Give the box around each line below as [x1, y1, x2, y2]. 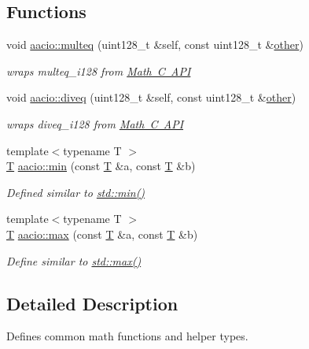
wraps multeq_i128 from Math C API [6, 62, 191, 79]
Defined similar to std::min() [6, 184, 145, 200]
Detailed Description [6, 291, 178, 315]
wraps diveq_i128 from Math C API [6, 115, 184, 132]
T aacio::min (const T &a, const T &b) [6, 158, 196, 174]
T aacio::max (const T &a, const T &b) [6, 225, 198, 242]
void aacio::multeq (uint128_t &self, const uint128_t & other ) [6, 36, 303, 53]
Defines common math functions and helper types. [6, 328, 248, 344]
